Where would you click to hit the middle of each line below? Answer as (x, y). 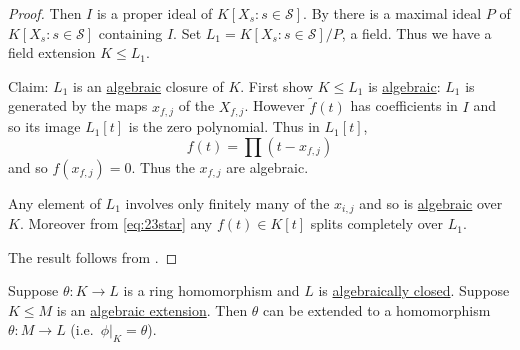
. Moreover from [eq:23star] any (116, 223)
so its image (44, 126)
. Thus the (163, 166)
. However (274, 105)
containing (130, 32)
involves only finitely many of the (227, 202)
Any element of (54, 202)
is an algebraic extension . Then (152, 309)
